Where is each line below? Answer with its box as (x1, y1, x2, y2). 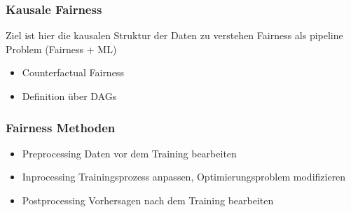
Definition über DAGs (22, 89, 117, 103)
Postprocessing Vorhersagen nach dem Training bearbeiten (22, 193, 274, 207)
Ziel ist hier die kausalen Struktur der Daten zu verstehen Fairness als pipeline (6, 28, 343, 43)
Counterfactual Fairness (22, 65, 124, 80)
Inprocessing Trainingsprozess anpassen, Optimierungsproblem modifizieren (22, 169, 346, 184)
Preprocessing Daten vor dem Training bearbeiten (22, 146, 237, 160)
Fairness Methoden (6, 118, 116, 136)
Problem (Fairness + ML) (6, 41, 117, 56)
